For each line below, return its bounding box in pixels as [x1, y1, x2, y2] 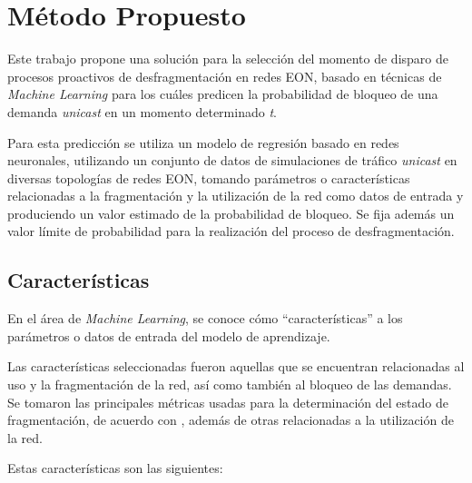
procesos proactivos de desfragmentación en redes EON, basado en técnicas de [7, 66, 442, 85]
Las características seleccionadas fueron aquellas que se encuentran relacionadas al [7, 357, 465, 376]
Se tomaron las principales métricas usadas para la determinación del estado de [7, 392, 448, 411]
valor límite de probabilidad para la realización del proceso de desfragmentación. [7, 222, 455, 241]
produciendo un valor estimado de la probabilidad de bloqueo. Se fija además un [7, 203, 455, 222]
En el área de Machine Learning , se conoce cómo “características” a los [7, 309, 403, 328]
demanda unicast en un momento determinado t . [7, 102, 277, 121]
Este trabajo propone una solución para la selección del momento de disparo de [7, 49, 448, 68]
